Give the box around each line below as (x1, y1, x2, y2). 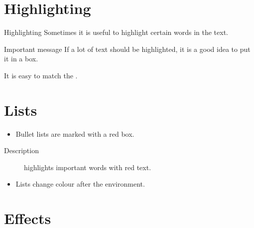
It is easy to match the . (4, 70, 78, 80)
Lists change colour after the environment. (15, 179, 145, 189)
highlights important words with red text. (24, 162, 151, 172)
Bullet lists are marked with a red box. (15, 128, 134, 139)
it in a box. (4, 53, 38, 64)
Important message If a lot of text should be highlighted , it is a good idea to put (4, 43, 251, 54)
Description (4, 145, 39, 156)
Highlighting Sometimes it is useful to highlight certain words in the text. (4, 27, 228, 37)
